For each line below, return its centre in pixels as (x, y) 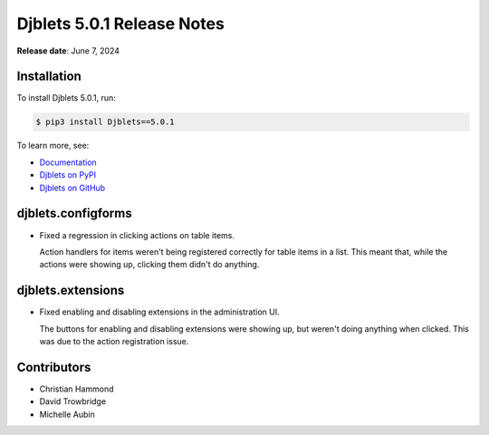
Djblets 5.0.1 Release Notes (121, 24)
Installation (49, 77)
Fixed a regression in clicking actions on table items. (137, 235)
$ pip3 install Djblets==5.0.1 (105, 122)
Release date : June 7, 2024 (68, 51)
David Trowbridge (73, 401)
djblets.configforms (74, 213)
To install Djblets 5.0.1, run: (67, 98)
